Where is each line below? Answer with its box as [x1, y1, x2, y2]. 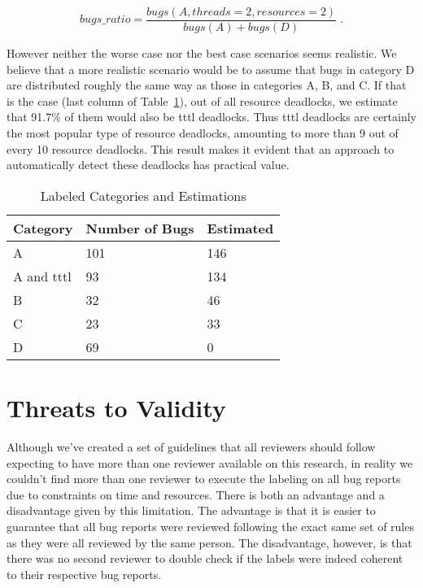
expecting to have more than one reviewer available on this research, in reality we [7, 454, 413, 471]
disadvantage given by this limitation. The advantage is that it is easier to [7, 502, 376, 519]
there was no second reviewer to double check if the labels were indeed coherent [7, 550, 403, 567]
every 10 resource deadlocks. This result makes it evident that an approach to [7, 140, 395, 157]
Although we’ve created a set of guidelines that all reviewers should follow [7, 438, 376, 455]
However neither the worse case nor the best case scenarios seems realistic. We [7, 45, 397, 62]
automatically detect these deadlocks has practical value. [7, 156, 290, 173]
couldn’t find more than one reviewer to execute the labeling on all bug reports [7, 470, 401, 487]
